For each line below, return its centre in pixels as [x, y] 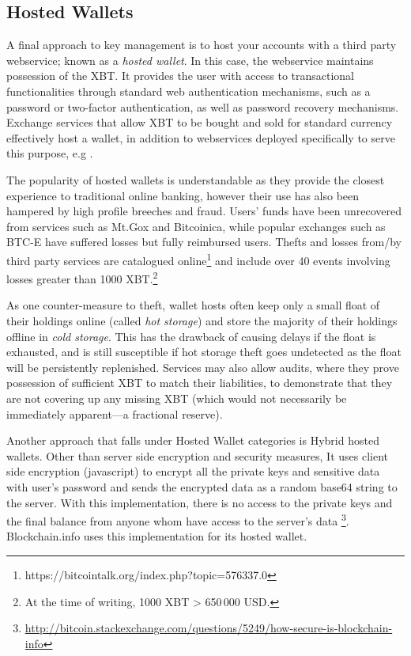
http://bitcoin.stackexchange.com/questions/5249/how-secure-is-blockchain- [209, 628]
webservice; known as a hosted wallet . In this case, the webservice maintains [190, 60]
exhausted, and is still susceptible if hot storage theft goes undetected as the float [204, 352]
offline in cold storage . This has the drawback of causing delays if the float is [191, 336]
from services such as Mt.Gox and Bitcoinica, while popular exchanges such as [196, 226]
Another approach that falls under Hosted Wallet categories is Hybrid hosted [193, 440]
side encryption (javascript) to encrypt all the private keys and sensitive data [193, 471]
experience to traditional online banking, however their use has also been [183, 195]
